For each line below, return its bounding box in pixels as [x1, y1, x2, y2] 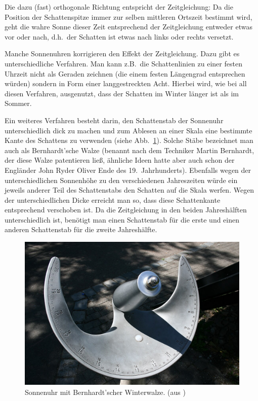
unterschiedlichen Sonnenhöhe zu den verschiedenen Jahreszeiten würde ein [5, 174, 238, 185]
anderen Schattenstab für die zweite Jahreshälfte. [5, 224, 157, 235]
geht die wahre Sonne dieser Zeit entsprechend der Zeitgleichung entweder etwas [5, 21, 252, 32]
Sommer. [5, 98, 32, 108]
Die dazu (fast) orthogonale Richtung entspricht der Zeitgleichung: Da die [5, 2, 233, 12]
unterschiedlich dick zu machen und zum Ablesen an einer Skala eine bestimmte [5, 125, 252, 135]
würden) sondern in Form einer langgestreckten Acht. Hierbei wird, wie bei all [5, 78, 247, 89]
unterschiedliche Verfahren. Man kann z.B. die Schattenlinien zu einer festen [5, 58, 242, 68]
